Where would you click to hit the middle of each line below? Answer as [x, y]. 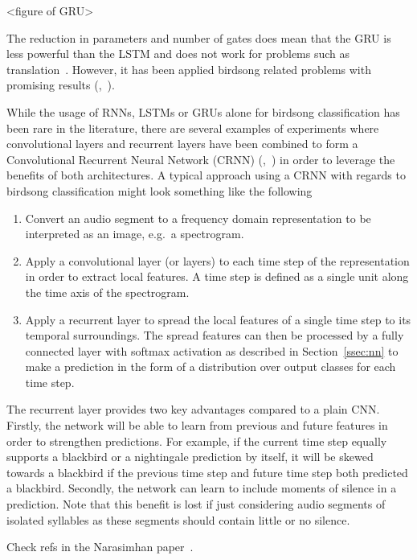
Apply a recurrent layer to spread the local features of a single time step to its [218, 319]
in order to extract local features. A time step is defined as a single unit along [217, 276]
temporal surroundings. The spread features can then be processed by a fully [215, 335]
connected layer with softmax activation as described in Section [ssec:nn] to [212, 350]
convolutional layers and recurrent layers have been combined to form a [182, 144]
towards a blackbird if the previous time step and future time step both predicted [207, 472]
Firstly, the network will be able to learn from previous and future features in [197, 425]
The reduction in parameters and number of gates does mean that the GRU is [199, 37]
